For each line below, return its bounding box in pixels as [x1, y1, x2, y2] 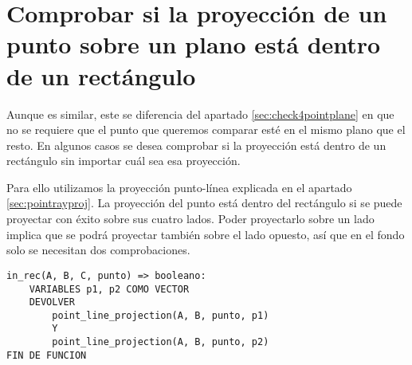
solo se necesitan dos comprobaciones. [6, 241, 190, 258]
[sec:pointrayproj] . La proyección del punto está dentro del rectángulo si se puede [6, 194, 402, 211]
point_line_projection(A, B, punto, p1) [52, 309, 269, 321]
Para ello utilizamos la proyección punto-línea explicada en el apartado [6, 179, 352, 195]
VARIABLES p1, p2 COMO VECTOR [29, 283, 190, 295]
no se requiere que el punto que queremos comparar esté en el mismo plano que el [6, 121, 406, 138]
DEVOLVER [29, 296, 75, 308]
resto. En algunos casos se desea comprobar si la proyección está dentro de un [6, 136, 386, 153]
